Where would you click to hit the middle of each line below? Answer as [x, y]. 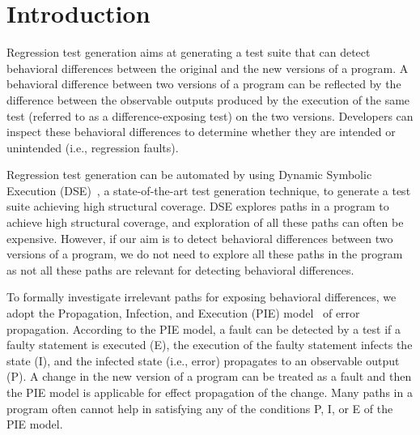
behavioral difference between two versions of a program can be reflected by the [204, 84]
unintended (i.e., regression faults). [93, 147]
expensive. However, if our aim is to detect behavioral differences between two [200, 238]
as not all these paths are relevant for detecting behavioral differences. [180, 269]
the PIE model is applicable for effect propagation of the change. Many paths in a [210, 392]
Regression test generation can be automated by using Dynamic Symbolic [189, 175]
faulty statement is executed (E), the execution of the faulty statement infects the [210, 345]
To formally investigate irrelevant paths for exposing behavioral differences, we [202, 297]
